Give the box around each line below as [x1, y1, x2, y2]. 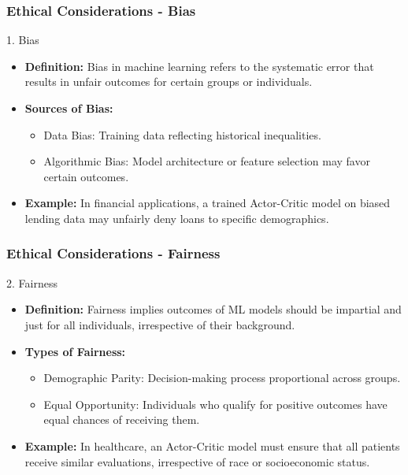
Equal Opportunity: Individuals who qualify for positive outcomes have [43, 395, 388, 412]
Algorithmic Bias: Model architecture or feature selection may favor [43, 153, 370, 169]
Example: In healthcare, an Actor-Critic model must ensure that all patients [24, 437, 400, 454]
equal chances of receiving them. [43, 411, 200, 428]
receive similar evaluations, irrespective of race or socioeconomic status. [24, 453, 370, 469]
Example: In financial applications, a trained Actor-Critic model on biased [24, 195, 391, 211]
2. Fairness [6, 274, 57, 291]
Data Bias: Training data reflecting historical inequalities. [43, 126, 321, 143]
